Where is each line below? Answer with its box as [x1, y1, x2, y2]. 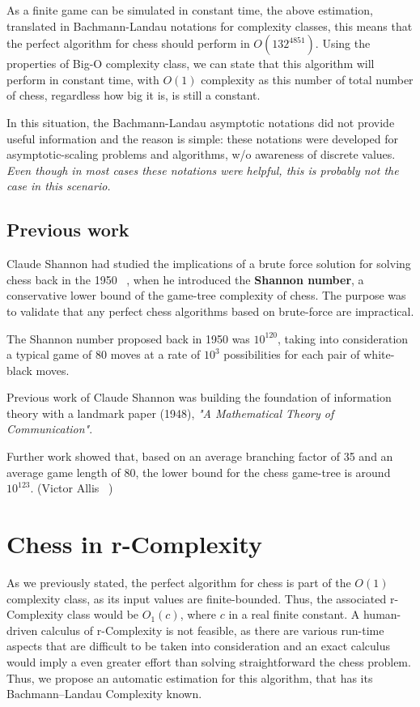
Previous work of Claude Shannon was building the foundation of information [6, 389, 392, 406]
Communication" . [6, 420, 93, 437]
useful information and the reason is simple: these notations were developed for [6, 130, 399, 147]
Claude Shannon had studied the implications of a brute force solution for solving [6, 255, 411, 272]
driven [6, 621, 38, 638]
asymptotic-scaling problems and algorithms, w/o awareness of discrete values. [6, 146, 396, 163]
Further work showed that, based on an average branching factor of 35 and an [6, 448, 393, 465]
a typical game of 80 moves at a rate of [6, 346, 201, 363]
